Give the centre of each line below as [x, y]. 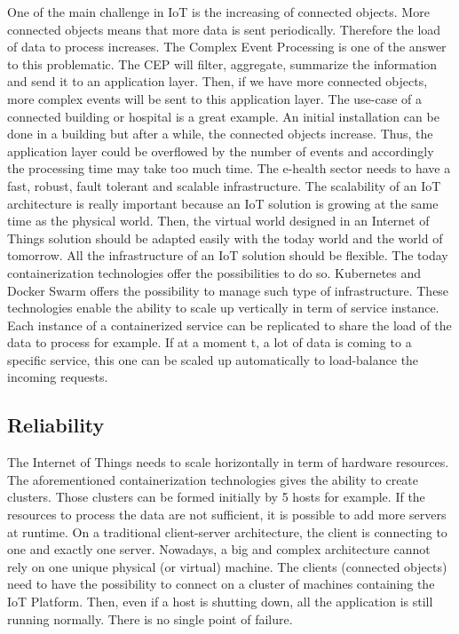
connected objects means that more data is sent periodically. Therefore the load [224, 29]
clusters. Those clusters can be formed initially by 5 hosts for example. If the [216, 497]
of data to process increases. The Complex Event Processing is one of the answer [227, 47]
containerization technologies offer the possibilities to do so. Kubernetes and [214, 272]
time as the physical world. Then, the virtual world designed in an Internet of [218, 221]
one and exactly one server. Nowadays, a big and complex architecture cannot [219, 549]
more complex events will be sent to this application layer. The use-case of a [215, 98]
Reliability [56, 425]
